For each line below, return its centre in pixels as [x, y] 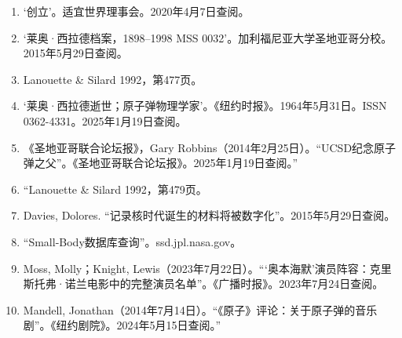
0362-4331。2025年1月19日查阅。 [105, 120]
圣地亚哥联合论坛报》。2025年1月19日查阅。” [188, 163]
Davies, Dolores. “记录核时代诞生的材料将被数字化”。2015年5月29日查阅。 [209, 215]
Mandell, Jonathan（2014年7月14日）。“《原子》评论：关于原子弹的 [189, 309]
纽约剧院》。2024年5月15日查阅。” [139, 325]
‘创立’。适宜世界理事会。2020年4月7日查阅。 [136, 11]
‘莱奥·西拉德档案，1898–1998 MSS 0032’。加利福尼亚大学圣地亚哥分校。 [208, 37]
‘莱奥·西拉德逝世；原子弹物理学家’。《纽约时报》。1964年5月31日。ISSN [205, 105]
